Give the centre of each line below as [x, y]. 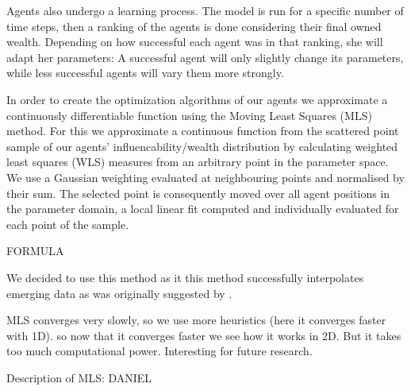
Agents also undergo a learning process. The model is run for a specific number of [205, 10]
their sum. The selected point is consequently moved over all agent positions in [198, 193]
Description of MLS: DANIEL [79, 377]
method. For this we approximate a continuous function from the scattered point [203, 131]
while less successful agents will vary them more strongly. [145, 73]
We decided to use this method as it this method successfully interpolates [185, 277]
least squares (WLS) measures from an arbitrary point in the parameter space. [198, 162]
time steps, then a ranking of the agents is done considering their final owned [194, 26]
